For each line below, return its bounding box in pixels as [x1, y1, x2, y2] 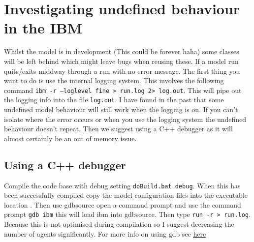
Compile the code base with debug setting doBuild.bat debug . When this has [4, 180, 241, 190]
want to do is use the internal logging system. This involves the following [4, 75, 224, 86]
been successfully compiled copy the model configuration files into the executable [4, 190, 248, 200]
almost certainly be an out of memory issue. [4, 133, 137, 143]
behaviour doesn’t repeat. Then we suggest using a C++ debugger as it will [4, 123, 233, 134]
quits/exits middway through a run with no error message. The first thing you [4, 65, 240, 76]
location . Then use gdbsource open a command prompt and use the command [4, 199, 241, 210]
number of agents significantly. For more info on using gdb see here [4, 228, 206, 239]
